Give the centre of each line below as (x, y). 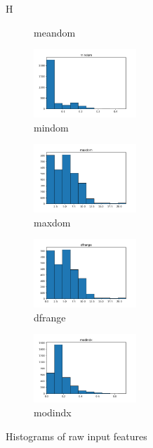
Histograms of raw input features (76, 436)
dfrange (50, 317)
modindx (53, 412)
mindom (51, 127)
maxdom (52, 222)
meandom (55, 32)
